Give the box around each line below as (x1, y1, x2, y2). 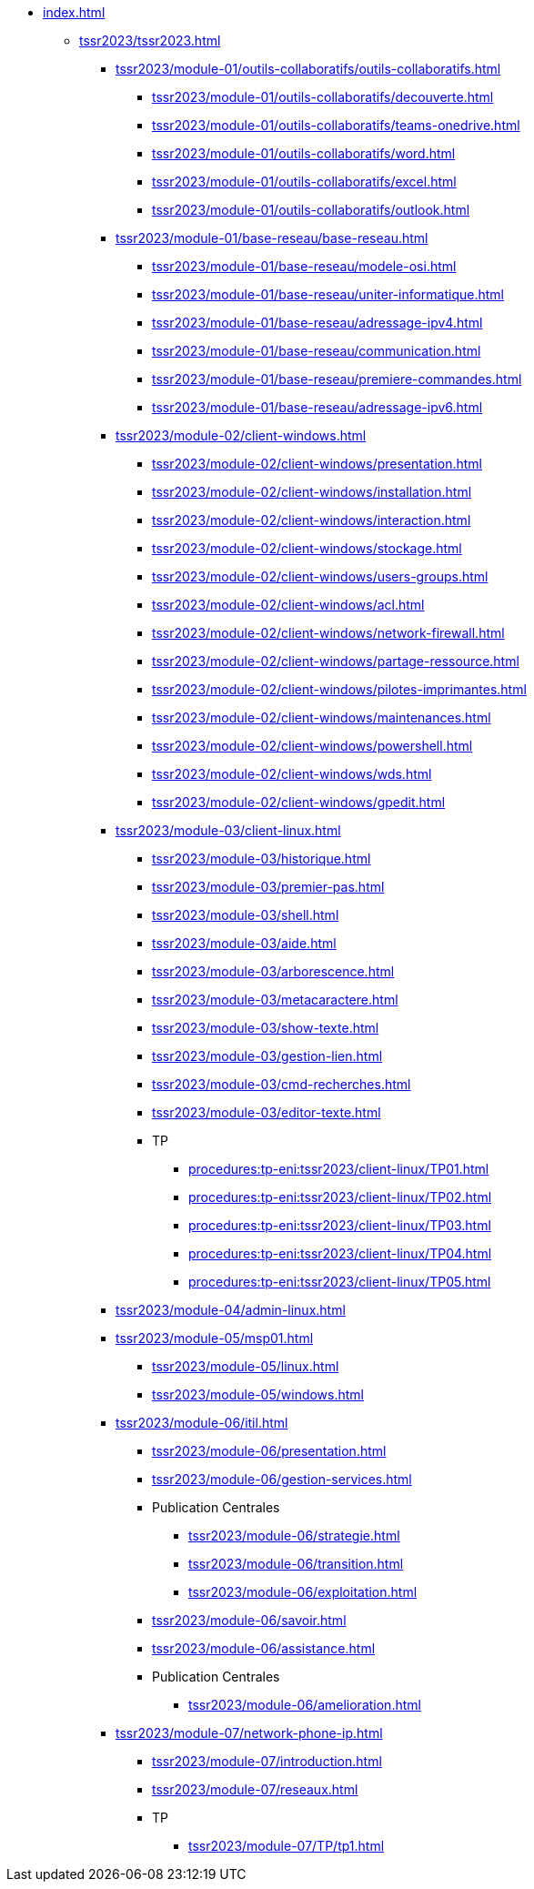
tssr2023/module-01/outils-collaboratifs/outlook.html (152, 202, 470, 217)
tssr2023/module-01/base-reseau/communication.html (152, 343, 481, 359)
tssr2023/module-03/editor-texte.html (152, 1105, 381, 1120)
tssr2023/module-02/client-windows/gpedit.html (152, 794, 446, 810)
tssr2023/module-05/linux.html (152, 1359, 339, 1374)
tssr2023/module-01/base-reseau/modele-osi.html (152, 258, 457, 274)
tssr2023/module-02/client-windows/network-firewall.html (152, 625, 505, 641)
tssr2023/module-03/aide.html (152, 935, 337, 951)
